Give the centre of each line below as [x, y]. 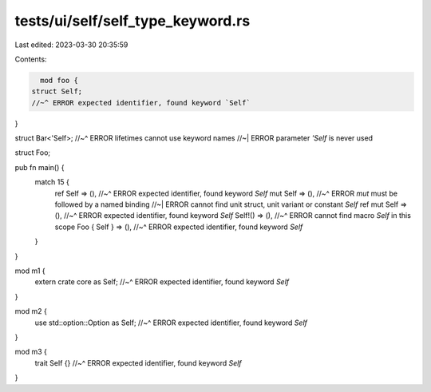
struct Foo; [33, 152]
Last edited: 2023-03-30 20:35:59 [71, 45]
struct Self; [57, 91]
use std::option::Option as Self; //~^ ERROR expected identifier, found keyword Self [171, 323]
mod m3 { [31, 352]
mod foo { [59, 80]
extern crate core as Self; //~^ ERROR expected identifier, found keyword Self [162, 282]
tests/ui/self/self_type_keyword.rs [132, 21]
